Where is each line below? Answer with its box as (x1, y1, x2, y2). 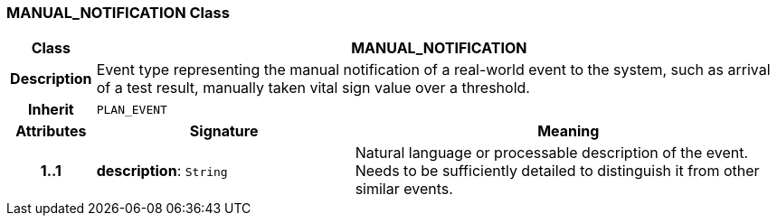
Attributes (15, 122, 87, 141)
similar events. (355, 180, 453, 199)
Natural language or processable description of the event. (355, 144, 749, 163)
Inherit (27, 100, 74, 119)
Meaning (537, 122, 600, 141)
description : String (96, 162, 228, 181)
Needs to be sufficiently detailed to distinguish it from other (355, 162, 760, 181)
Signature (189, 122, 259, 141)
